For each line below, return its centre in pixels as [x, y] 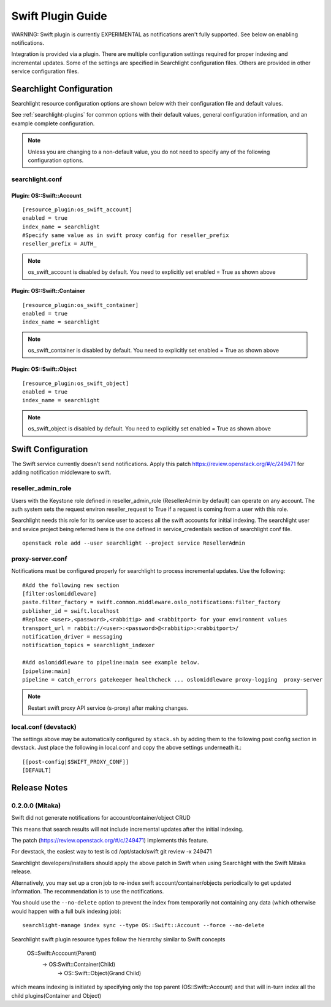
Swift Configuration [50, 449]
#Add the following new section [71, 585]
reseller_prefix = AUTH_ [59, 244]
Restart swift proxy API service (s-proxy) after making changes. [108, 708]
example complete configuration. [53, 123]
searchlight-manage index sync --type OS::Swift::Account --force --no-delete [143, 925]
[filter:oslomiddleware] [59, 594]
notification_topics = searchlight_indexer [89, 645]
